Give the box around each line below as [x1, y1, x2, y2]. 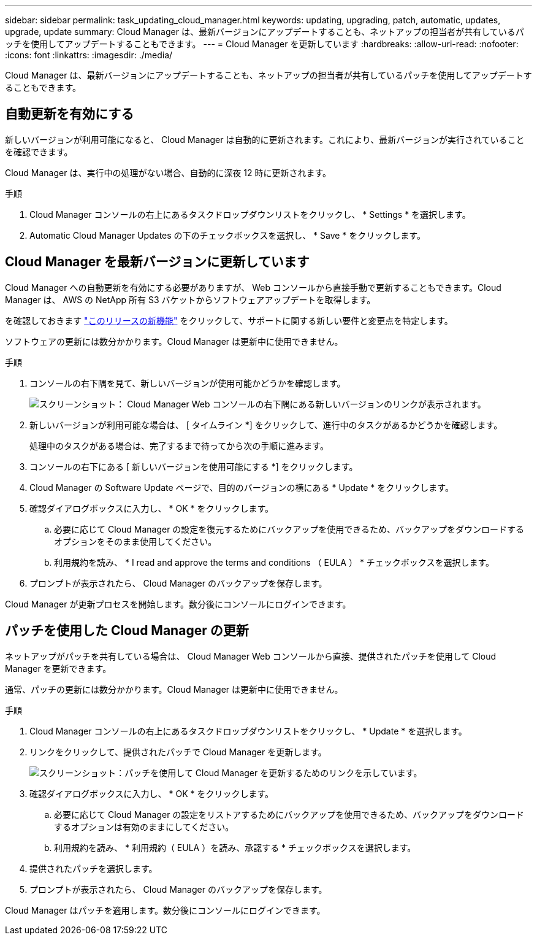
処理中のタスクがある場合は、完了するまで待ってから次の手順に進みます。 [29, 440, 329, 451]
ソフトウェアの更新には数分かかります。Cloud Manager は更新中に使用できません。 [5, 336, 343, 347]
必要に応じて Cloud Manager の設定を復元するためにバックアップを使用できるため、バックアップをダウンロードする [54, 523, 525, 534]
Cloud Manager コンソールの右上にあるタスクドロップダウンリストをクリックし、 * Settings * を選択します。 [29, 209, 471, 220]
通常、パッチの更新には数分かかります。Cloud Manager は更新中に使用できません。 [5, 684, 343, 695]
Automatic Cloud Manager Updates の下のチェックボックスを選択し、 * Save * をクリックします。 [29, 229, 425, 241]
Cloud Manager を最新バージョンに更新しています [5, 254, 310, 270]
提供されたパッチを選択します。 [29, 863, 158, 874]
